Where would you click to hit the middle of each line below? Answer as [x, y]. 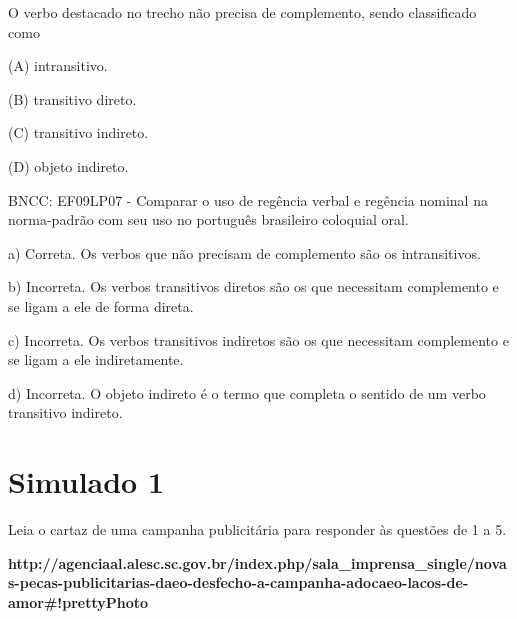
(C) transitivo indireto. [78, 132]
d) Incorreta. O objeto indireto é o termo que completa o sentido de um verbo [247, 392]
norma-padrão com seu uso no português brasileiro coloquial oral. [208, 219]
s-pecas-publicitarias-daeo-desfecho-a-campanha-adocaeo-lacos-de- [238, 582]
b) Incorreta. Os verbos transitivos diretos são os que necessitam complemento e [253, 286]
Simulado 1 [86, 481]
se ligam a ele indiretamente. [96, 359]
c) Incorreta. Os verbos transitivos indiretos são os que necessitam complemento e [258, 339]
